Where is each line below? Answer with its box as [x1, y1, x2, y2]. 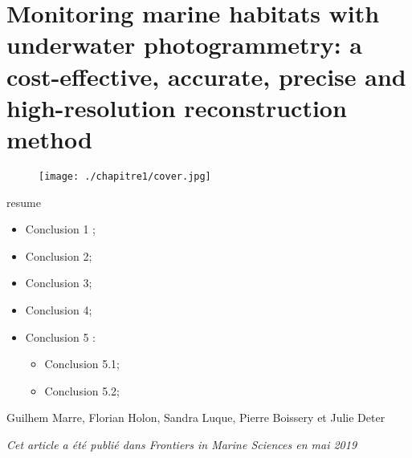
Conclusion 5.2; [44, 382, 120, 399]
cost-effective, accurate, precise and [6, 59, 406, 92]
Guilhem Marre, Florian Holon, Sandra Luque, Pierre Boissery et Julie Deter [6, 409, 385, 426]
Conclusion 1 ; [25, 221, 96, 237]
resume [6, 193, 41, 210]
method [6, 122, 92, 155]
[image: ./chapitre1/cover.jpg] [39, 170, 211, 182]
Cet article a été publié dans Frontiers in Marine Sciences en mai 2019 [6, 436, 357, 452]
